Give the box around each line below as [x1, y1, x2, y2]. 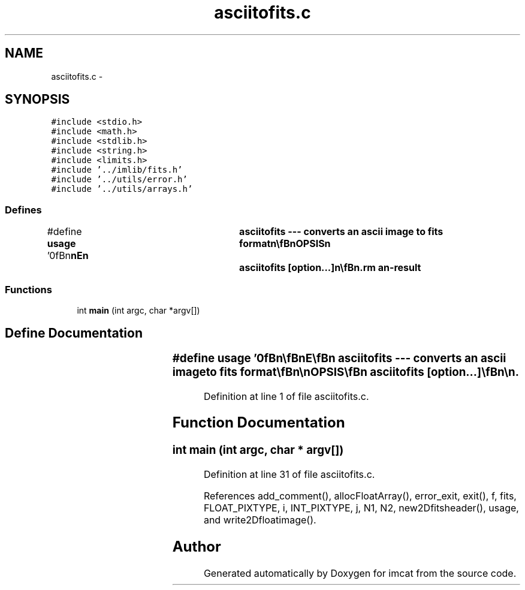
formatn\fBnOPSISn [239, 237, 331, 250]
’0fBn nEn [47, 249, 89, 262]
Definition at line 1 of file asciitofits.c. [203, 390, 369, 402]
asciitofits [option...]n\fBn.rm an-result [239, 261, 421, 274]
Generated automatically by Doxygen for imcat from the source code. [203, 567, 517, 579]
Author [172, 537, 221, 555]
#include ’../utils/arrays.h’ [51, 184, 193, 194]
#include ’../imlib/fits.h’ [51, 165, 183, 175]
